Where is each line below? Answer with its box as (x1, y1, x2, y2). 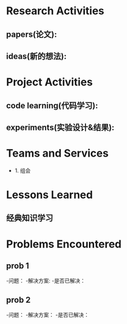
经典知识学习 (6, 213, 53, 223)
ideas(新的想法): (6, 51, 67, 61)
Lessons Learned (6, 188, 93, 202)
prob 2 (6, 295, 31, 305)
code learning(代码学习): (6, 100, 99, 110)
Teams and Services (6, 147, 109, 160)
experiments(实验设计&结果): (6, 122, 115, 132)
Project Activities (6, 75, 93, 89)
